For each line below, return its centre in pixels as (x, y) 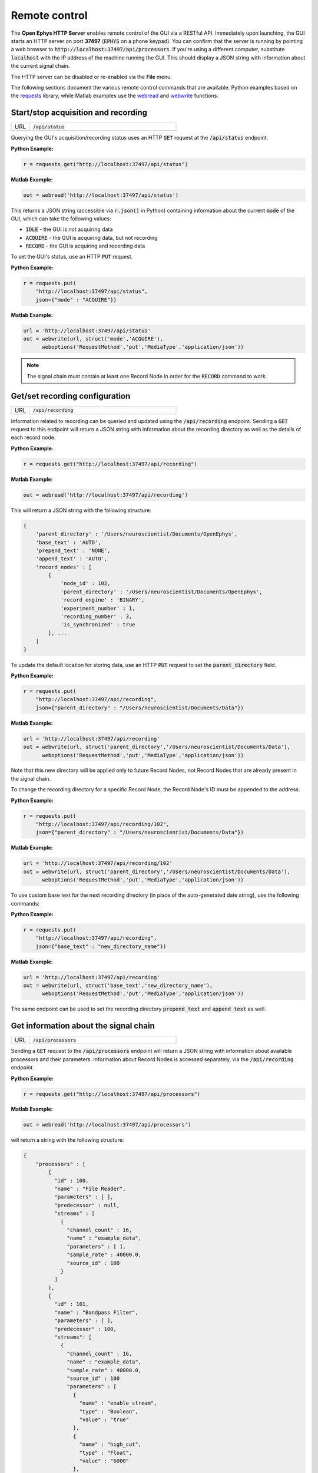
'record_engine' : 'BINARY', (102, 600)
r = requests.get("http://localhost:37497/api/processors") (112, 1094)
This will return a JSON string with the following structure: (81, 510)
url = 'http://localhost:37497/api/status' (87, 331)
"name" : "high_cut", (110, 1444)
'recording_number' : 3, (96, 617)
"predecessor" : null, (87, 1205)
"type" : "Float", (106, 1453)
